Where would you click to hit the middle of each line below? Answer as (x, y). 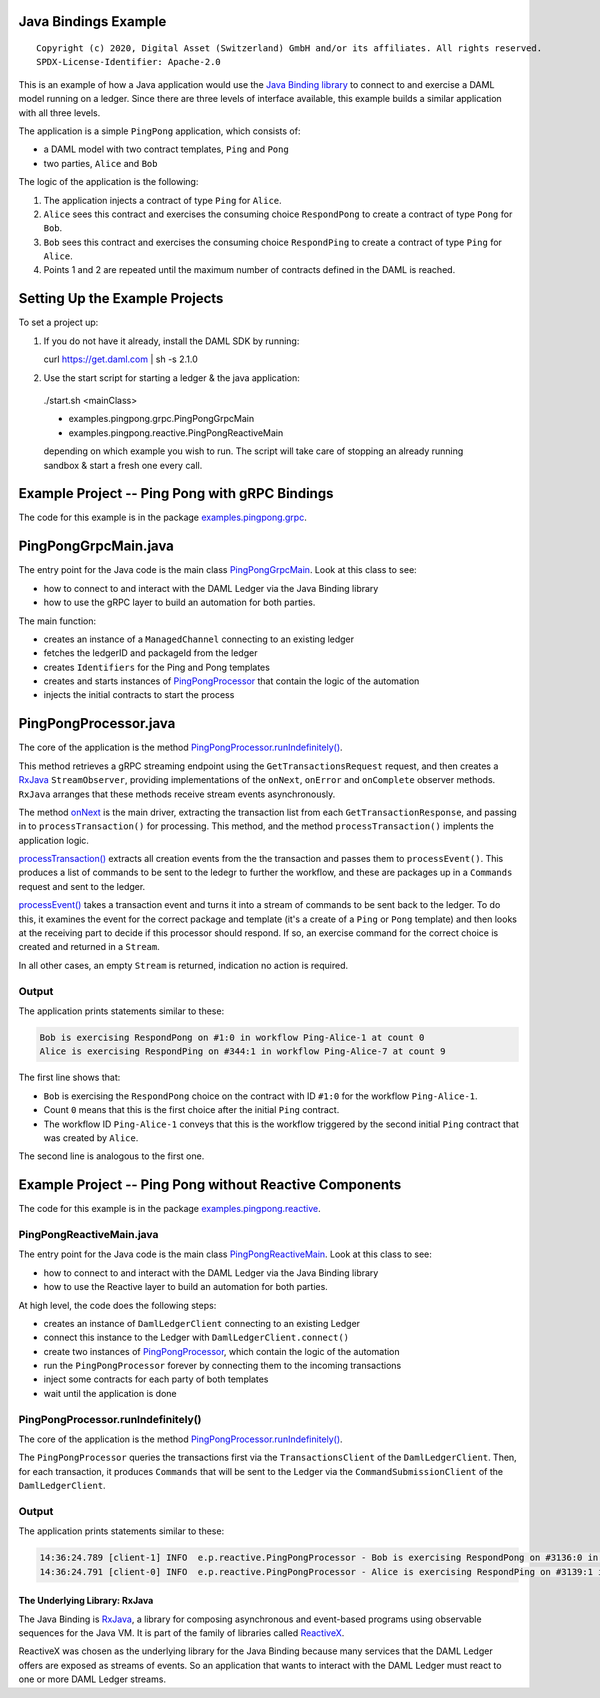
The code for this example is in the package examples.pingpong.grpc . (162, 517)
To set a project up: (58, 322)
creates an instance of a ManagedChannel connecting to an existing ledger (199, 639)
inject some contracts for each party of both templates (156, 1379)
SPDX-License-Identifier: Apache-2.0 (129, 62)
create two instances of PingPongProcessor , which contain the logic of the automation (221, 1351)
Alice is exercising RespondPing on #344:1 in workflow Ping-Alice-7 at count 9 (242, 1051)
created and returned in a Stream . (89, 947)
